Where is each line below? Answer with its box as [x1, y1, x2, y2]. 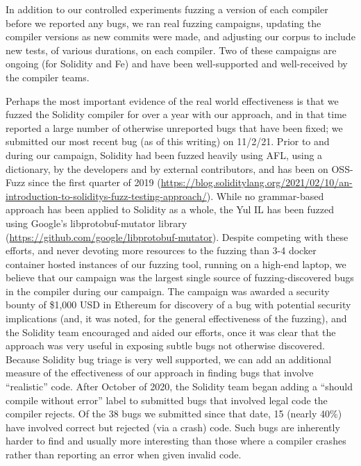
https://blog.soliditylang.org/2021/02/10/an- [160, 175, 353, 190]
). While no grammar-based [206, 188, 324, 203]
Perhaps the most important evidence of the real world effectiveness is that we [6, 93, 339, 108]
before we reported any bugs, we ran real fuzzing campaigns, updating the [6, 15, 321, 30]
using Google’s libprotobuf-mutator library [6, 215, 187, 230]
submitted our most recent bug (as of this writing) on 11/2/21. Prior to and [6, 134, 330, 149]
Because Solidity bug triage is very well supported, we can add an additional [6, 351, 332, 366]
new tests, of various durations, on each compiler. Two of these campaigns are [6, 42, 337, 57]
